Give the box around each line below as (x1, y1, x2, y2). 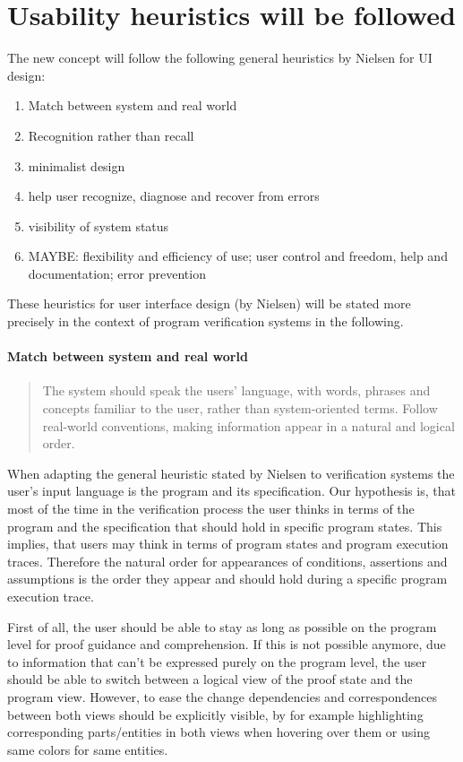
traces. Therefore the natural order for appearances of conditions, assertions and (7, 551, 448, 570)
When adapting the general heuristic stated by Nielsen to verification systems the (7, 463, 455, 482)
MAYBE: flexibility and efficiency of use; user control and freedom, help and (28, 247, 448, 265)
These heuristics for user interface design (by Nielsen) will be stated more (7, 294, 411, 313)
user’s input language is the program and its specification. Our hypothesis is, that (7, 481, 456, 500)
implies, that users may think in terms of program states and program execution (7, 534, 449, 553)
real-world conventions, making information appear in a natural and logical (42, 416, 455, 435)
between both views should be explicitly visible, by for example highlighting (7, 705, 424, 723)
